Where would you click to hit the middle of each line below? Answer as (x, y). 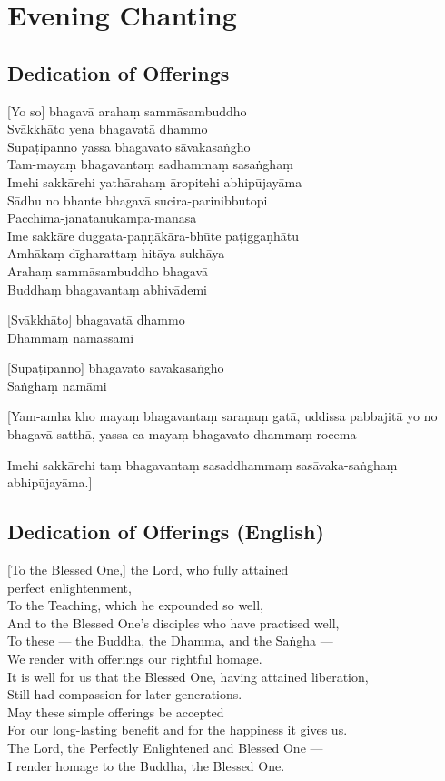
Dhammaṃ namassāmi (71, 337)
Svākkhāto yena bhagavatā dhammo (108, 129)
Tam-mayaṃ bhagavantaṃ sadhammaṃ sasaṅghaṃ (150, 164)
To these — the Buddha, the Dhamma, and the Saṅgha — (170, 641)
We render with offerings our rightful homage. (135, 659)
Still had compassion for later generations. (125, 694)
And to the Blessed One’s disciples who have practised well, (173, 622)
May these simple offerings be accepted (116, 711)
